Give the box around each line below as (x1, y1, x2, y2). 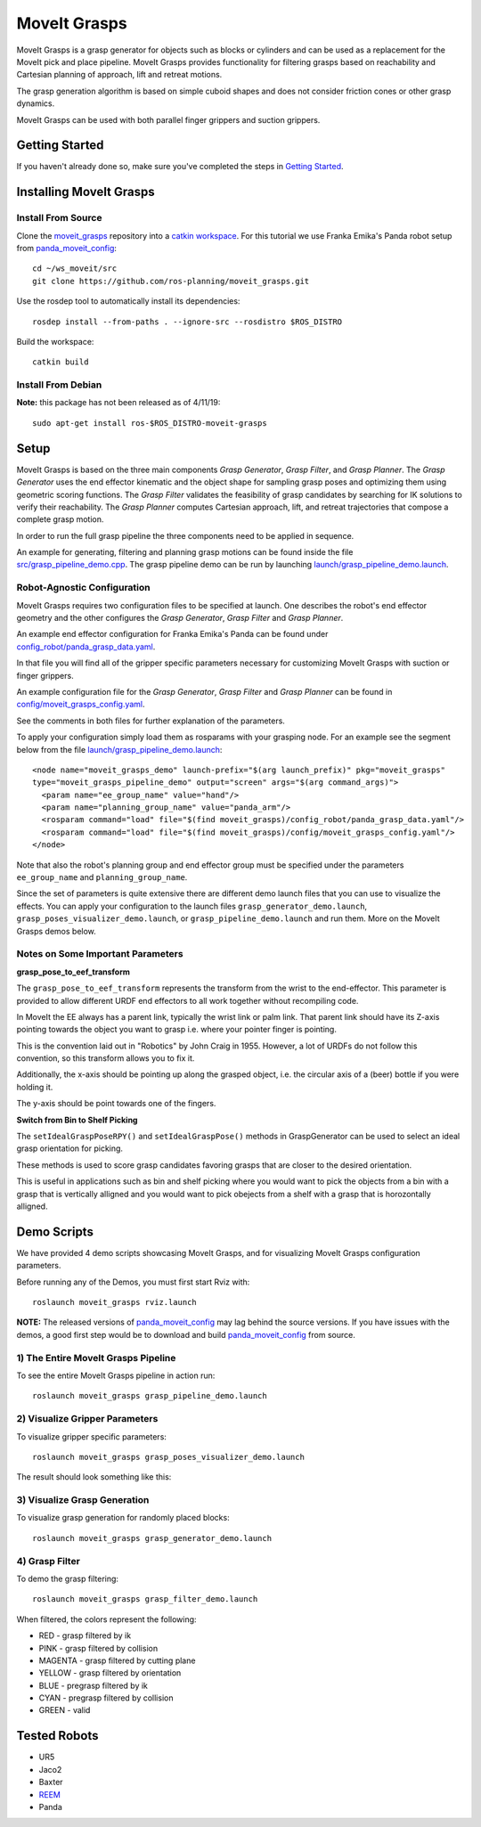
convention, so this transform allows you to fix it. (16, 1053, 195, 1064)
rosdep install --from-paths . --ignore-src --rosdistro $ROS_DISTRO (32, 316, 343, 327)
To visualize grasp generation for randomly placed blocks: (16, 1513, 231, 1523)
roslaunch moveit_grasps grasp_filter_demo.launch (32, 1595, 258, 1604)
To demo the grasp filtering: (16, 1573, 119, 1584)
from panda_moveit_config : (16, 242, 118, 253)
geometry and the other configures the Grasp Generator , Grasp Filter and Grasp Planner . (16, 613, 344, 623)
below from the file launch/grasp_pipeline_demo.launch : (16, 744, 223, 754)
